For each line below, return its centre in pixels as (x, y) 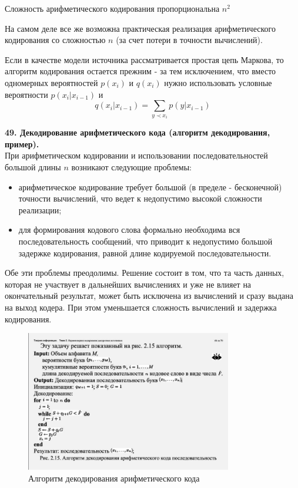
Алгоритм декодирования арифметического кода (114, 478)
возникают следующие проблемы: (131, 166)
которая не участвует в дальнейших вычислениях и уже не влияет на (128, 284)
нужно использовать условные (218, 82)
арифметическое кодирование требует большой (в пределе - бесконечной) (150, 187)
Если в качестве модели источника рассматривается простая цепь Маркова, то (144, 59)
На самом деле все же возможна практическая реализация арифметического (140, 28)
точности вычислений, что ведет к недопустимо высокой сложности (140, 198)
